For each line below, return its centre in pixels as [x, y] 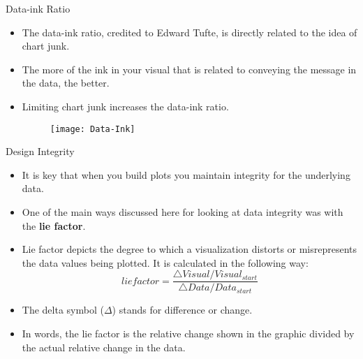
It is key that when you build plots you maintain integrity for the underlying [186, 174]
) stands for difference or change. [182, 310]
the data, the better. [66, 83]
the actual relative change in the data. [104, 347]
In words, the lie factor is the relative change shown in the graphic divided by [188, 334]
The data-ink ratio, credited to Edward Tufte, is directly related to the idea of [190, 32]
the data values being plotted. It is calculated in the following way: [165, 262]
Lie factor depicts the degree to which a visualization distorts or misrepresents [190, 249]
